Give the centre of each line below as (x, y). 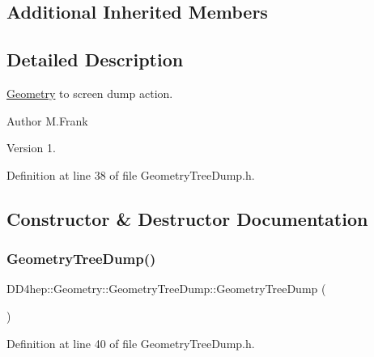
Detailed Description (95, 59)
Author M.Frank (47, 120)
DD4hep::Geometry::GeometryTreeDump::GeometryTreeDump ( (166, 289)
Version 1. (31, 148)
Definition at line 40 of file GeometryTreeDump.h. (131, 343)
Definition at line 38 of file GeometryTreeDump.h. (131, 174)
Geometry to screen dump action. (90, 93)
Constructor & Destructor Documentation (187, 218)
